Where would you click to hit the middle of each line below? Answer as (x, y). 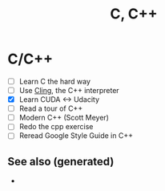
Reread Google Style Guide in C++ (76, 136)
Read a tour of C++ (51, 108)
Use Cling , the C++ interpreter (69, 90)
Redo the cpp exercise (56, 127)
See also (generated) (61, 161)
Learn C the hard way (55, 81)
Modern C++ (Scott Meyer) (64, 118)
